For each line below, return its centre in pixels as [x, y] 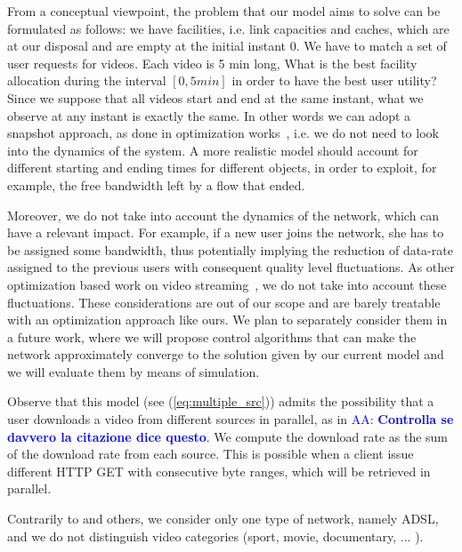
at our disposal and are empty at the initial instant [146, 46]
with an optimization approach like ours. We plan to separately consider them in [227, 320]
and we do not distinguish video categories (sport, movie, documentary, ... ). [215, 536]
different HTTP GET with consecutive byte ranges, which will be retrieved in [219, 471]
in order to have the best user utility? [334, 80]
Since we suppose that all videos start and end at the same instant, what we [215, 97]
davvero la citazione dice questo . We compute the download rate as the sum [228, 436]
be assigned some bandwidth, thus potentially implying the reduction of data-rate [230, 249]
